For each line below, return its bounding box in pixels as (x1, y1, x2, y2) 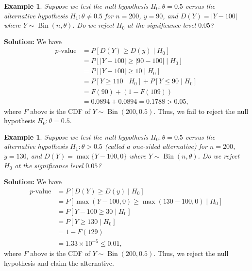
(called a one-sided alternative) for (104, 141, 208, 151)
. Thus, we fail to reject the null (153, 106, 249, 116)
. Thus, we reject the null (153, 248, 229, 258)
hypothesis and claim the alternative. (4, 258, 114, 268)
